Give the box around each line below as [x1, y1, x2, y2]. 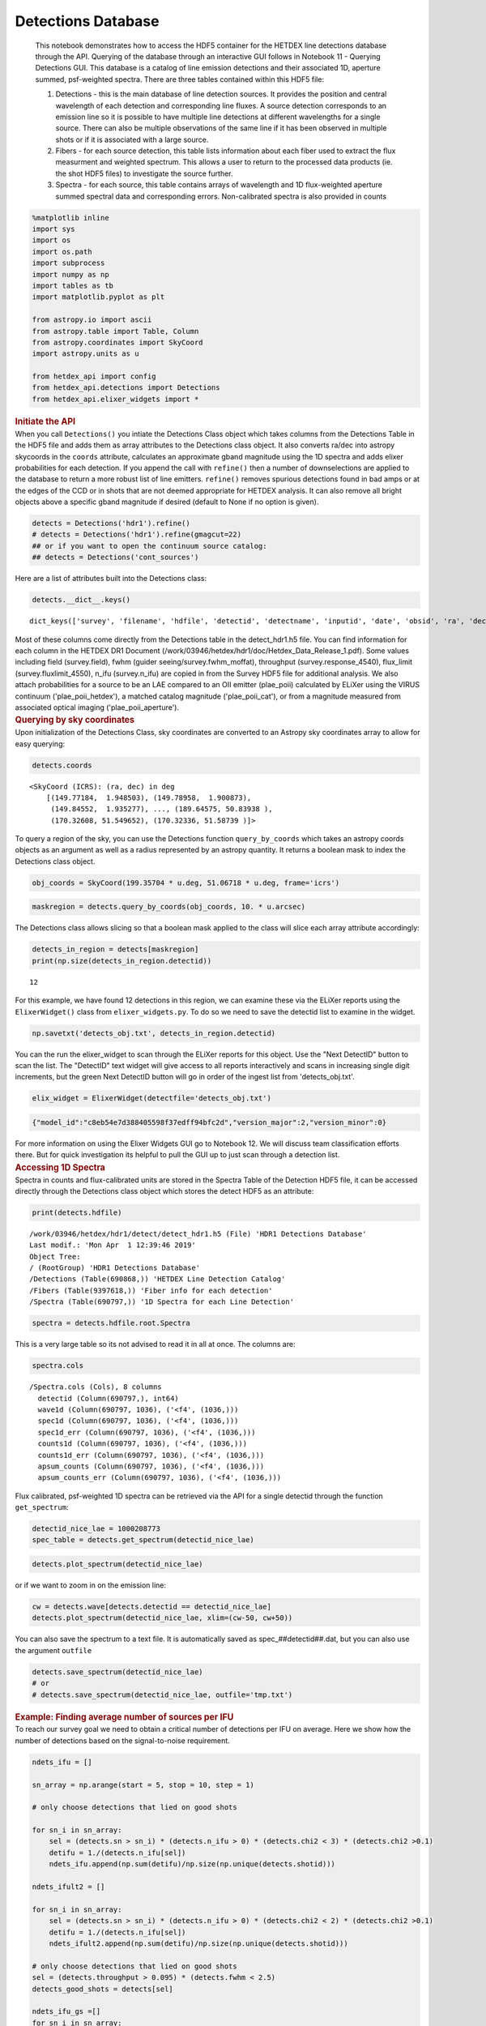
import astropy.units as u [32, 349, 139, 358]
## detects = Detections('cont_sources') [32, 553, 199, 562]
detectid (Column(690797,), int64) [37, 1394, 180, 1403]
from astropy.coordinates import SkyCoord [32, 337, 203, 347]
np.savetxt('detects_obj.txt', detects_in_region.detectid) [32, 1028, 276, 1037]
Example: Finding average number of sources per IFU [15, 1711, 234, 1722]
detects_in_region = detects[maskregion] [32, 945, 199, 954]
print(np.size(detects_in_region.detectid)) [32, 956, 212, 965]
